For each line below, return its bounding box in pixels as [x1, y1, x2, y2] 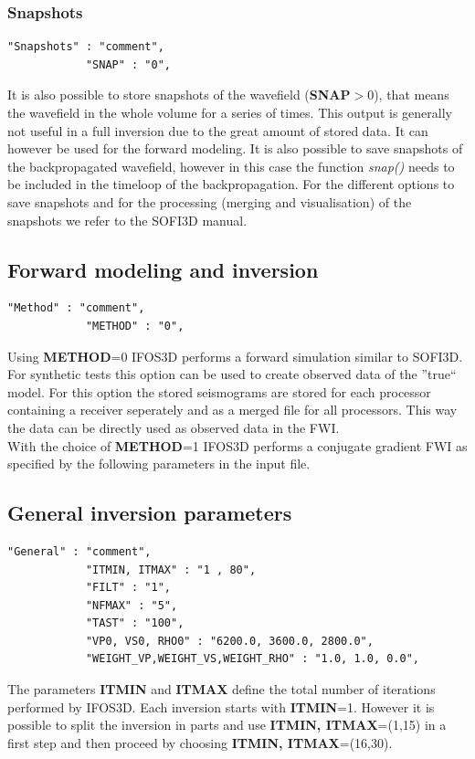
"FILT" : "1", [85, 581, 171, 595]
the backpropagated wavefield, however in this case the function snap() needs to [7, 156, 455, 175]
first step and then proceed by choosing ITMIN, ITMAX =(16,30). [7, 733, 393, 752]
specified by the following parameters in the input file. [7, 454, 311, 473]
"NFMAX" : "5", [85, 598, 178, 612]
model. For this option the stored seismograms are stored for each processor [7, 382, 431, 401]
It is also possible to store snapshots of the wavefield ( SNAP [7, 85, 351, 104]
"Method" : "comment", [7, 301, 145, 315]
